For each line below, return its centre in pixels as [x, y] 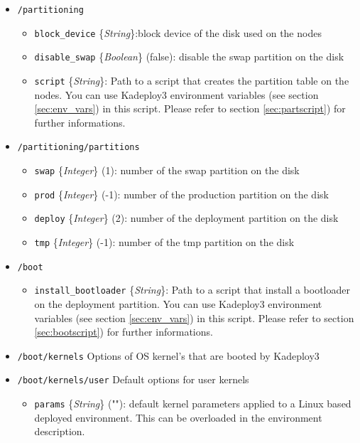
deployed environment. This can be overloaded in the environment [178, 417]
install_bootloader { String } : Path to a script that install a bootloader [192, 290]
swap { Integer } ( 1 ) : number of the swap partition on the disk [167, 170]
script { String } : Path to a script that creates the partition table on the [192, 80]
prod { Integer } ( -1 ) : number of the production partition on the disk [181, 194]
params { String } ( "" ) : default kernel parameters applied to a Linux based [193, 404]
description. [60, 431]
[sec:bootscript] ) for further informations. [124, 332]
